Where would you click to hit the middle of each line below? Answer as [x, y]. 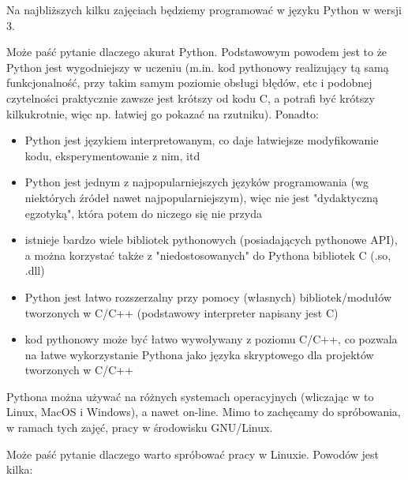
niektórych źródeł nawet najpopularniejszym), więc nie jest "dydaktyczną [202, 197]
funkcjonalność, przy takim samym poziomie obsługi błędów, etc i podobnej [189, 82]
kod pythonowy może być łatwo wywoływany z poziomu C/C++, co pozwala [211, 339]
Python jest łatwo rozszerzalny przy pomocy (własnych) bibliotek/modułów [208, 296]
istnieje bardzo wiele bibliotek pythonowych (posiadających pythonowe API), [211, 240]
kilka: [20, 469]
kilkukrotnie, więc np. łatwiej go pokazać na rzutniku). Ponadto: [163, 113]
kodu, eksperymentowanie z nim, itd [112, 155]
